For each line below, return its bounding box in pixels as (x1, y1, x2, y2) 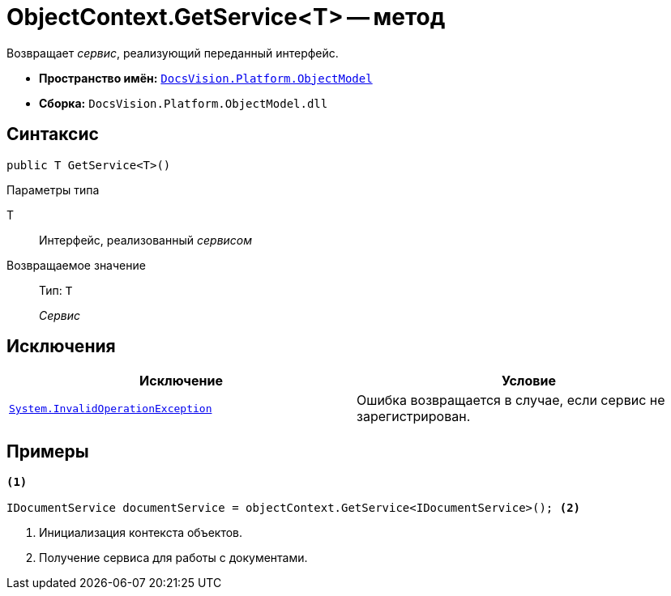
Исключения (6, 336, 116, 357)
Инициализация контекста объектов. (39, 526, 243, 540)
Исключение (139, 372, 223, 390)
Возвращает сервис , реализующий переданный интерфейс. (6, 45, 339, 60)
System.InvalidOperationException (9, 402, 212, 415)
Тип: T (39, 283, 73, 297)
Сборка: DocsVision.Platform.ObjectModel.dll (39, 96, 328, 110)
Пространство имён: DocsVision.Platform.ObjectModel (39, 70, 373, 85)
